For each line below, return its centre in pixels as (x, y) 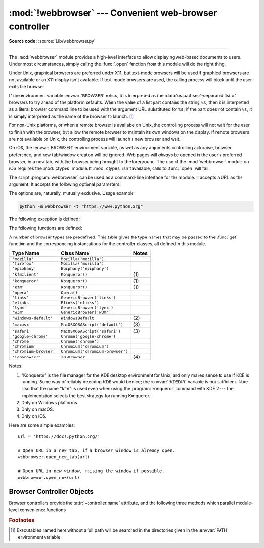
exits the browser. (27, 87)
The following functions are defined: (46, 228)
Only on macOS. (38, 409)
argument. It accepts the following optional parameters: (65, 184)
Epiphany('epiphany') (85, 269)
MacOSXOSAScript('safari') (91, 331)
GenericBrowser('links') (88, 298)
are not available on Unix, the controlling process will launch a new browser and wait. (95, 139)
